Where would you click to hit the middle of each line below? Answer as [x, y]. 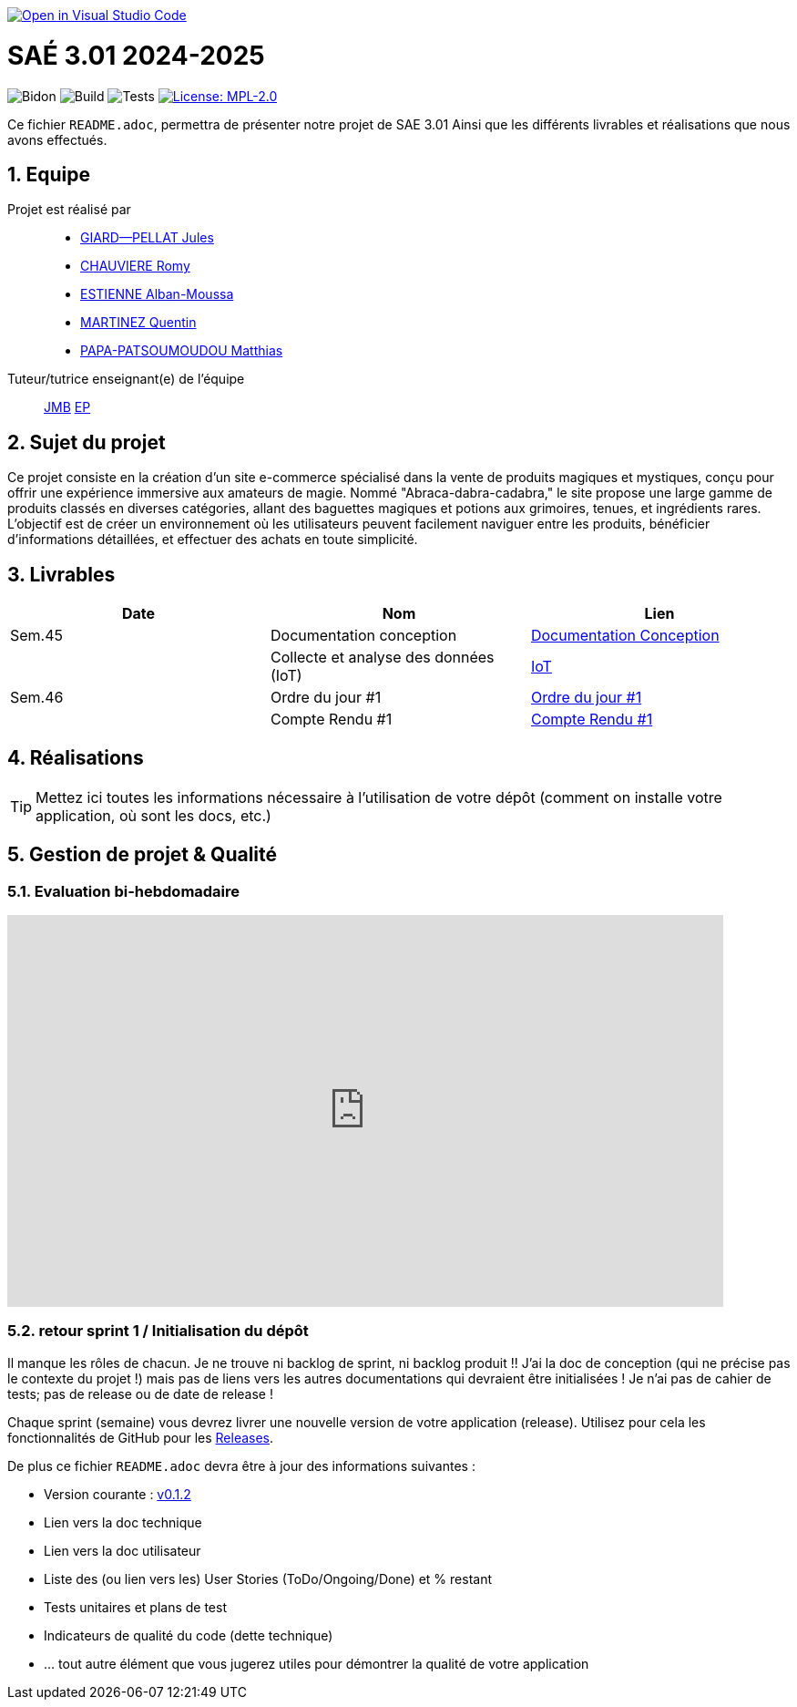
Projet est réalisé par [69, 210]
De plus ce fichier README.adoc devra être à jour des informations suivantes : [241, 1465]
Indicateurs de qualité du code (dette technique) [189, 1635]
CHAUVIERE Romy [135, 266]
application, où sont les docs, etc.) [153, 815]
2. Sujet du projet [87, 442]
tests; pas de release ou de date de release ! [140, 1393]
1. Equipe [49, 174]
